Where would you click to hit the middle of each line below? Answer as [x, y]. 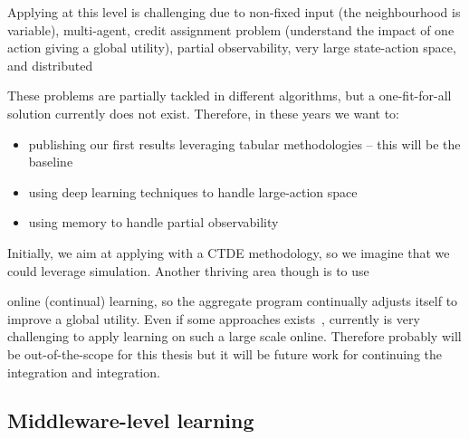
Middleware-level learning [131, 420]
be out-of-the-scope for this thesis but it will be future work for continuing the [225, 353]
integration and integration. [84, 372]
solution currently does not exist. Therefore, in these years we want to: [203, 113]
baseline [51, 162]
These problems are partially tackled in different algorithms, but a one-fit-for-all [230, 95]
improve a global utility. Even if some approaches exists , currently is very [214, 318]
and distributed [50, 65]
